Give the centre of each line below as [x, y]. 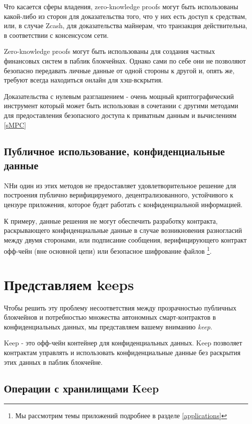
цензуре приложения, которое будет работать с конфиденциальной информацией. [123, 204]
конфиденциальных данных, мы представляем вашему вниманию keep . [108, 326]
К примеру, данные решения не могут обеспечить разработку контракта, [111, 220]
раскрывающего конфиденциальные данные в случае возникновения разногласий [123, 230]
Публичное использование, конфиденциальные [114, 151]
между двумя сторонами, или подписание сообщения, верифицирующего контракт [125, 239]
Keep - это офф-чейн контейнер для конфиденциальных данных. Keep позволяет [123, 343]
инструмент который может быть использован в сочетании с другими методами [121, 106]
